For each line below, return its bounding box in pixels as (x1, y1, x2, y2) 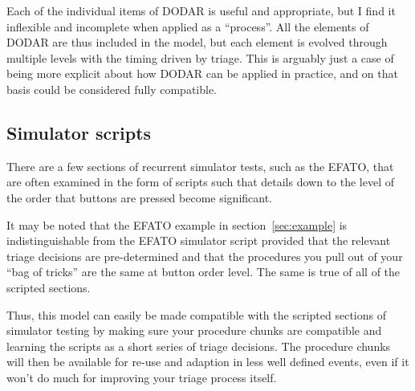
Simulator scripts (6, 120, 152, 145)
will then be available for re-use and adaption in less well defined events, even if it (6, 353, 409, 370)
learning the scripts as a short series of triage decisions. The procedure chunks (6, 337, 391, 354)
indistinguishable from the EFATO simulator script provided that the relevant (6, 232, 391, 249)
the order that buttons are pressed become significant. (6, 189, 273, 206)
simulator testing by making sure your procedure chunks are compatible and (6, 322, 382, 339)
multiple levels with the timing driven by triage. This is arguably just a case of (6, 49, 394, 66)
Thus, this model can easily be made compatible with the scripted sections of (6, 306, 386, 323)
